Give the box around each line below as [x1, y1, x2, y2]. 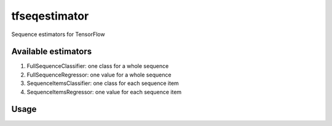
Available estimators [11, 46, 92, 57]
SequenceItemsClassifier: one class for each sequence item [26, 80, 180, 87]
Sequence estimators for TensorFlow [11, 31, 105, 38]
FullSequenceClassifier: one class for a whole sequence [26, 62, 169, 70]
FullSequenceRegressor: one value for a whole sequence [26, 71, 172, 78]
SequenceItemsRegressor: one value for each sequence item [26, 88, 182, 95]
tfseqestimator [11, 9, 89, 23]
